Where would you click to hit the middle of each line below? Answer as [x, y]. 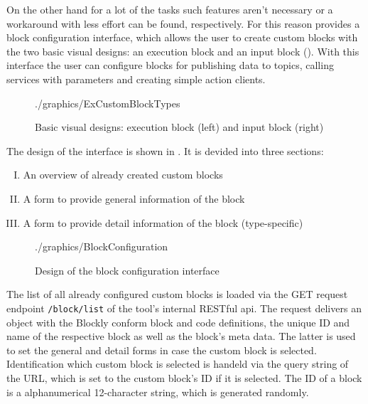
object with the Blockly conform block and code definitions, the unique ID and [178, 322]
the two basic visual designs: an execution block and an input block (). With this [183, 51]
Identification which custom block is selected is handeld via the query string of [178, 364]
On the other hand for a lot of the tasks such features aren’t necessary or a [170, 9]
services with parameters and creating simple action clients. [136, 79]
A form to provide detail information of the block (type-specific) [163, 222]
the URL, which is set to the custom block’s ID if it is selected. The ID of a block [184, 377]
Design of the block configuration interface [127, 270]
